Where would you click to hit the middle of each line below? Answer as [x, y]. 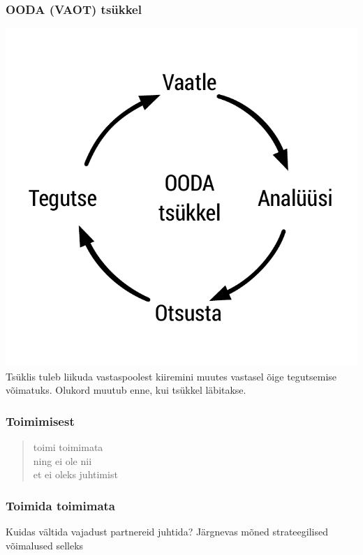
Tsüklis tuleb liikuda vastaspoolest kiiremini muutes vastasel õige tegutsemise [171, 376]
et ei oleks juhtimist [75, 474]
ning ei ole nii [62, 460]
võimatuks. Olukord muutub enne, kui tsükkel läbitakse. [126, 390]
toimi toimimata [68, 447]
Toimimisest [40, 421]
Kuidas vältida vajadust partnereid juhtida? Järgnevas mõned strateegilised [167, 531]
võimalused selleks [45, 545]
